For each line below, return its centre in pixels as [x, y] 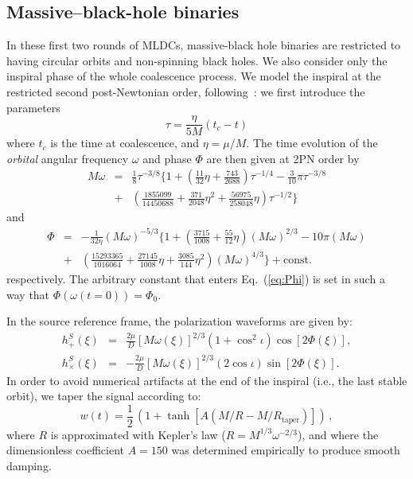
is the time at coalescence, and [125, 143]
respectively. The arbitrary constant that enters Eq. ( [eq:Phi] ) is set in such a [196, 278]
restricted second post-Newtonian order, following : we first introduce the [186, 91]
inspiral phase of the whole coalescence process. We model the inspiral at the [194, 76]
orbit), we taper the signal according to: [104, 396]
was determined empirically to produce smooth [286, 450]
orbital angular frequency [68, 158]
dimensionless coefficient [65, 450]
